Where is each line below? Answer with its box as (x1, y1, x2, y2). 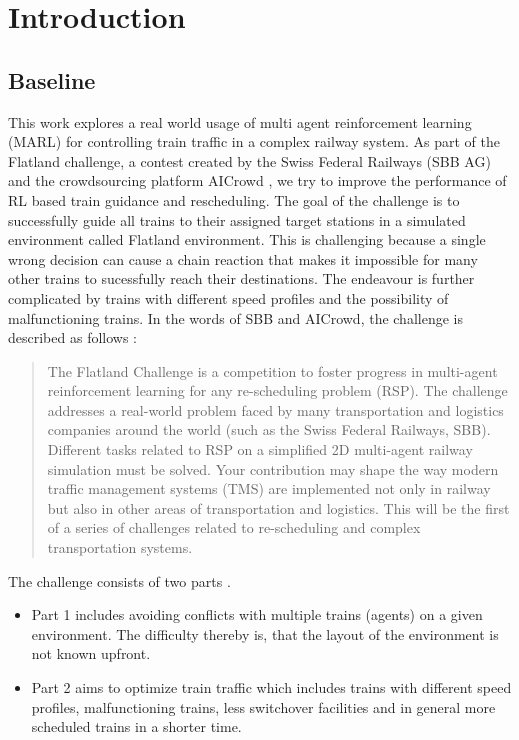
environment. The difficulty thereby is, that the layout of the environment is (31, 623, 499, 644)
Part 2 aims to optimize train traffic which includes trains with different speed (31, 677, 512, 698)
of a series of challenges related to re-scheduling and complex (47, 517, 421, 538)
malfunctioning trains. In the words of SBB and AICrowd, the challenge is (8, 307, 463, 328)
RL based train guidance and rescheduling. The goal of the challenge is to (8, 189, 460, 210)
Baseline (8, 64, 96, 95)
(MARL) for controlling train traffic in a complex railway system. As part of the (8, 131, 501, 152)
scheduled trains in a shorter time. (31, 716, 242, 737)
